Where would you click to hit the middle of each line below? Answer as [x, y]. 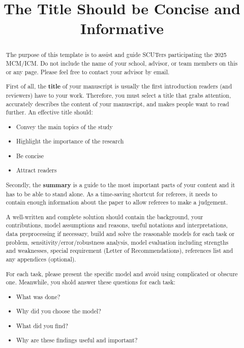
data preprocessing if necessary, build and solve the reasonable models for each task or [120, 234]
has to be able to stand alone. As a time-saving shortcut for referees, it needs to [112, 194]
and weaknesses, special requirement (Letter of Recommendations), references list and [119, 251]
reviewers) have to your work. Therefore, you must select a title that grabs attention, [118, 95]
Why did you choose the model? [59, 311]
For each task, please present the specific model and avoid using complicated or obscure [122, 273]
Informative [122, 28]
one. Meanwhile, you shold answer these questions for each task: [90, 282]
